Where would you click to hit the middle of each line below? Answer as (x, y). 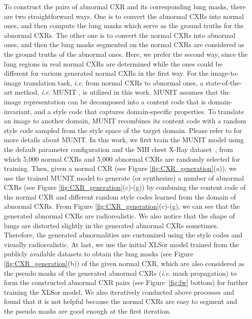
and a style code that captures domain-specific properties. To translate (139, 111)
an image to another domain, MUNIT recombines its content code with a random (125, 121)
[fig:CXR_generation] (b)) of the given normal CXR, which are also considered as (124, 263)
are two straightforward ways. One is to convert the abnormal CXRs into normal (124, 16)
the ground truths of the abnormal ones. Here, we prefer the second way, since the (126, 54)
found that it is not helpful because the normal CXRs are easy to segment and (121, 301)
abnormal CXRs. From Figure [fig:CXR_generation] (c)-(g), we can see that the (122, 206)
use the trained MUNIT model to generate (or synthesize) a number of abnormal (124, 177)
